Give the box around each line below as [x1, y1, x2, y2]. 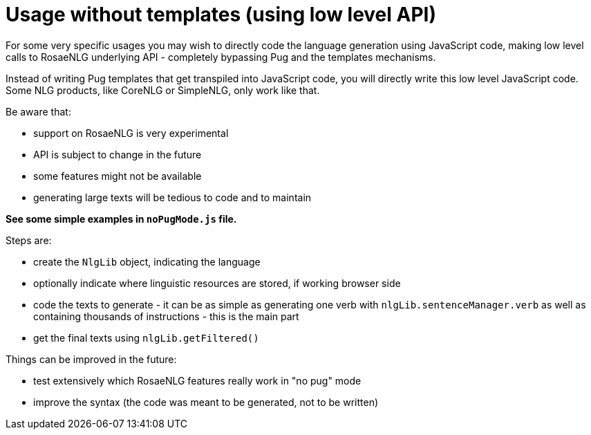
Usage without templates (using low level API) [6, 3, 436, 26]
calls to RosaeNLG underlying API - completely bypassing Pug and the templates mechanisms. [6, 50, 436, 63]
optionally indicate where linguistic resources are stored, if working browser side [33, 277, 401, 289]
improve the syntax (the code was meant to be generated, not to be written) [33, 396, 379, 408]
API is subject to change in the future [33, 148, 202, 160]
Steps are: [6, 234, 52, 246]
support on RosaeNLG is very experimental [33, 127, 229, 139]
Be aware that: [6, 105, 71, 118]
